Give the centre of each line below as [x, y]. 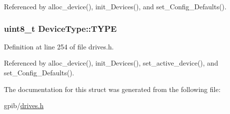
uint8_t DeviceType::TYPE [60, 28]
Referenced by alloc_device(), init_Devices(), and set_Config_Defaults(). [115, 6]
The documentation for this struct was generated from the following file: [112, 89]
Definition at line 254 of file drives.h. [59, 46]
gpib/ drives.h [24, 105]
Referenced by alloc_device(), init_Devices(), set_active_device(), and [111, 63]
